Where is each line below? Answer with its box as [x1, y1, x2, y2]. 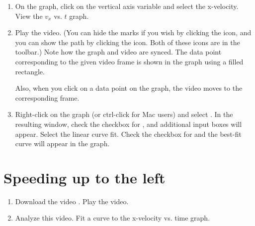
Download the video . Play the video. [15, 196, 129, 206]
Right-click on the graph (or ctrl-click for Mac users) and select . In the [15, 109, 233, 119]
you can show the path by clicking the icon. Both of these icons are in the [15, 37, 240, 47]
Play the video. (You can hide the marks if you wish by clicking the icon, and [15, 27, 252, 38]
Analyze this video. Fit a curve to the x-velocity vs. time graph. [15, 213, 210, 223]
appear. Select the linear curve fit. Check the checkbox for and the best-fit [15, 128, 242, 139]
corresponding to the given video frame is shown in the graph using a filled [15, 56, 244, 66]
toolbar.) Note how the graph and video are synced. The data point [15, 47, 222, 57]
